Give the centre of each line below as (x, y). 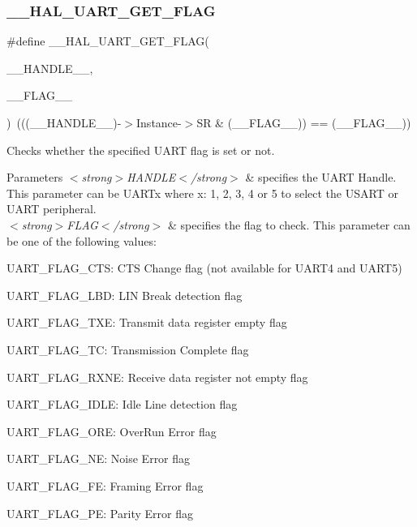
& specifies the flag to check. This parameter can (289, 224)
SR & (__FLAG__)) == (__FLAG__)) (304, 122)
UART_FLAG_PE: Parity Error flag (100, 513)
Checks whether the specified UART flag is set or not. (141, 150)
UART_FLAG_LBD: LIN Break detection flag (125, 295)
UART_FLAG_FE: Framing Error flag (105, 485)
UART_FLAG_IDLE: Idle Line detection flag (122, 404)
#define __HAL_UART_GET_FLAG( (108, 41)
